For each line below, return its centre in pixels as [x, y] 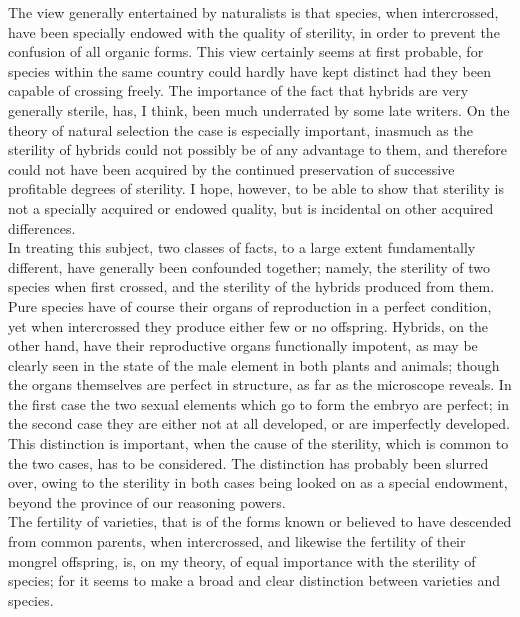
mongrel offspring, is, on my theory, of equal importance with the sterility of [242, 560]
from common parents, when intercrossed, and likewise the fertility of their [237, 541]
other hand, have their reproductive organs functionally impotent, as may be [243, 345]
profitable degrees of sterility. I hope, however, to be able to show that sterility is [256, 188]
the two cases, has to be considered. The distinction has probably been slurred [248, 462]
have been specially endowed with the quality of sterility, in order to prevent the [254, 31]
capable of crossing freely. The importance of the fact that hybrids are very [238, 90]
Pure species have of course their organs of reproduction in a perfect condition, [250, 305]
